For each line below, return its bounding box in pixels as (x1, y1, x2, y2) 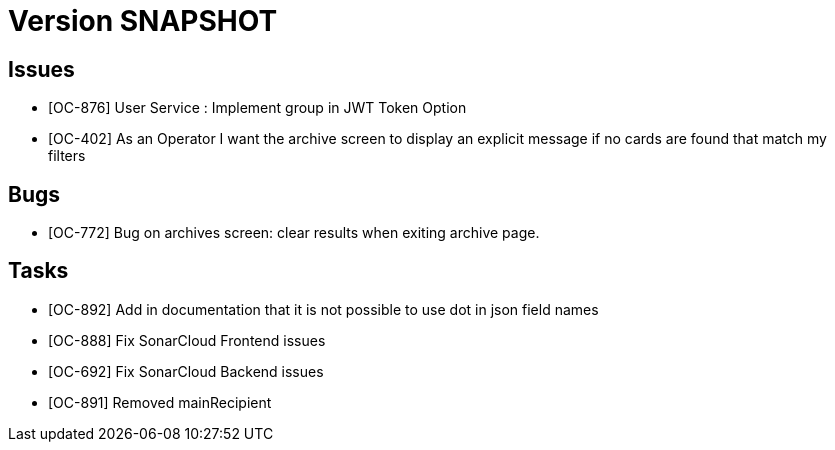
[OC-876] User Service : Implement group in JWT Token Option (48, 99, 467, 117)
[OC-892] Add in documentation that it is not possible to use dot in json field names (48, 300, 599, 318)
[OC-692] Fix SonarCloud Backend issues (48, 362, 324, 380)
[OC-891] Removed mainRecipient (48, 393, 272, 411)
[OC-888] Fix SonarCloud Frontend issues (48, 331, 326, 349)
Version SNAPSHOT (8, 4, 278, 38)
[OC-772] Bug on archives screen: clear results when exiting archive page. (48, 224, 540, 242)
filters (48, 147, 86, 165)
